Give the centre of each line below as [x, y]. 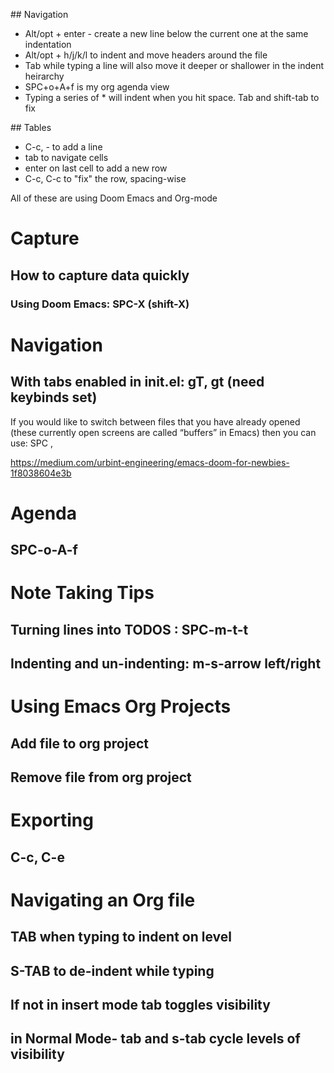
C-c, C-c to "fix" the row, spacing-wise [105, 178]
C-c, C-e [37, 857]
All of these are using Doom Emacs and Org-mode [114, 198]
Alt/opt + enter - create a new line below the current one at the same [166, 33]
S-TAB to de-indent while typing [112, 970]
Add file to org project [79, 743]
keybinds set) [54, 397]
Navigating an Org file [103, 900]
